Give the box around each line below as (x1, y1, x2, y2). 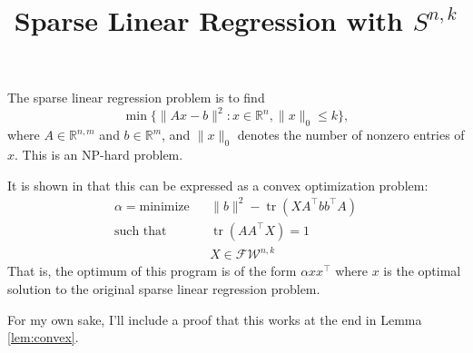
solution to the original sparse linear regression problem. (7, 279, 320, 298)
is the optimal (383, 261, 461, 280)
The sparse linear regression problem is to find (7, 88, 265, 107)
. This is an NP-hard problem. (15, 145, 183, 164)
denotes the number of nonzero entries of (237, 125, 465, 144)
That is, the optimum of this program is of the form (7, 261, 297, 280)
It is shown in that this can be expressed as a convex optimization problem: (7, 175, 429, 194)
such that (113, 224, 167, 238)
